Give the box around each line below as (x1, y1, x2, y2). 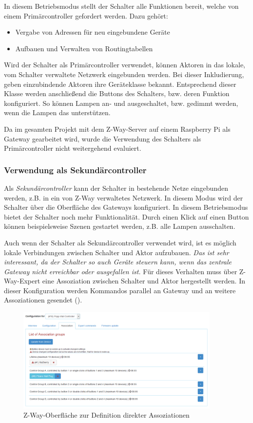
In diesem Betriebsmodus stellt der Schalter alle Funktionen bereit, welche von (4, 1, 239, 11)
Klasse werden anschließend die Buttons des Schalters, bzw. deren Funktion (4, 88, 230, 99)
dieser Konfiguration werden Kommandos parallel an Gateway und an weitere (4, 285, 236, 295)
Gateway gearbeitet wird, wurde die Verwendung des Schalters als (4, 133, 201, 143)
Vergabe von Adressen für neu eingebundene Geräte (15, 27, 170, 37)
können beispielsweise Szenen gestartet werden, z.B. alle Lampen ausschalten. (4, 221, 235, 231)
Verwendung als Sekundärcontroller (4, 163, 147, 176)
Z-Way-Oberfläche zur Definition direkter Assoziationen (23, 410, 190, 420)
